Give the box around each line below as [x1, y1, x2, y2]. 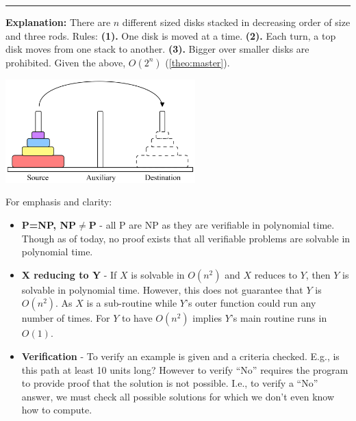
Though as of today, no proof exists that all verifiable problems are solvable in [21, 231, 351, 245]
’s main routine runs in [230, 311, 327, 325]
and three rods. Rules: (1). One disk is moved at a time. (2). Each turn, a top [5, 28, 336, 42]
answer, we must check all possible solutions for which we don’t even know [21, 389, 335, 403]
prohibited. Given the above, [5, 55, 126, 69]
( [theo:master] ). [165, 55, 230, 69]
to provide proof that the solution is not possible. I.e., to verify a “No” [21, 376, 318, 390]
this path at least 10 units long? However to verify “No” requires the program [21, 362, 348, 377]
